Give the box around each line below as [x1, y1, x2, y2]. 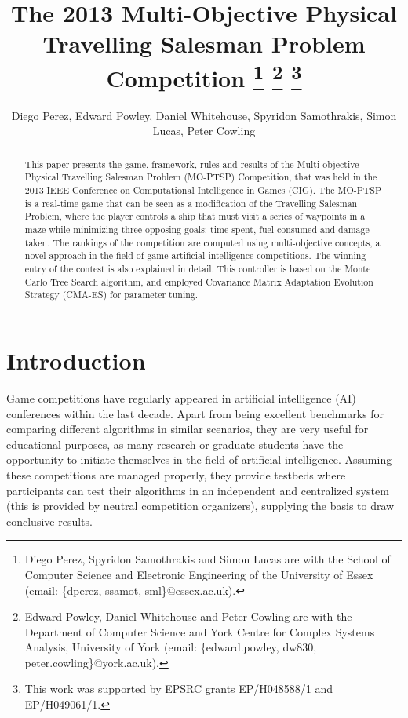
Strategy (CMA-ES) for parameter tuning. [24, 288, 199, 301]
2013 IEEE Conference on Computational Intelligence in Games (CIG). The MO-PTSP [24, 184, 382, 197]
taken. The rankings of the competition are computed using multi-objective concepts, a [24, 235, 381, 249]
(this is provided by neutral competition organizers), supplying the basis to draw [6, 497, 395, 514]
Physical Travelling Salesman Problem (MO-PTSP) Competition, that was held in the [24, 170, 377, 184]
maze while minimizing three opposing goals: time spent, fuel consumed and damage [24, 223, 370, 236]
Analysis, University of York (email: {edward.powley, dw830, [24, 639, 317, 655]
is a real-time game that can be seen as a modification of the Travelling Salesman [24, 196, 358, 210]
